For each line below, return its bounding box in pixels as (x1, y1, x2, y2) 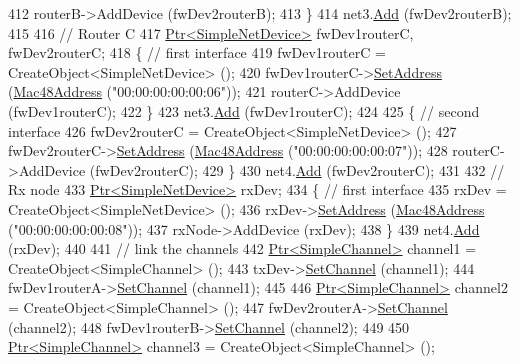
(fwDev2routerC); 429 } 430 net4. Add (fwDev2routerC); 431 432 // (89, 159, 505, 180)
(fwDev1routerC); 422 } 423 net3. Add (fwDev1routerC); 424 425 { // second (8, 100, 480, 121)
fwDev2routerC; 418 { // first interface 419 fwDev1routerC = (8, 42, 386, 63)
